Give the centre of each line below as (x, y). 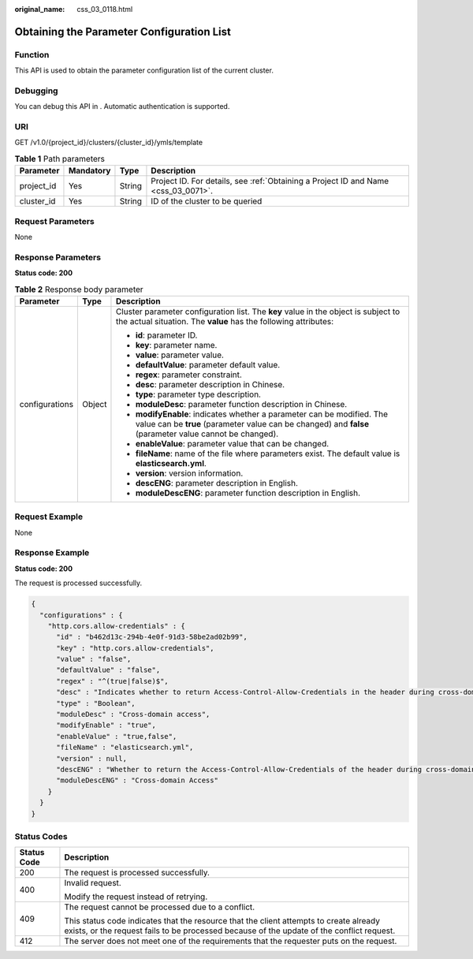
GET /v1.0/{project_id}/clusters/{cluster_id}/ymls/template (109, 143)
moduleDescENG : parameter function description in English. (248, 493)
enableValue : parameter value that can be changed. (232, 443)
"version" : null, (92, 758)
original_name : (40, 9)
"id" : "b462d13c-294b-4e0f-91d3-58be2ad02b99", (152, 637)
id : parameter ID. (166, 335)
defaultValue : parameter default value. (208, 364)
